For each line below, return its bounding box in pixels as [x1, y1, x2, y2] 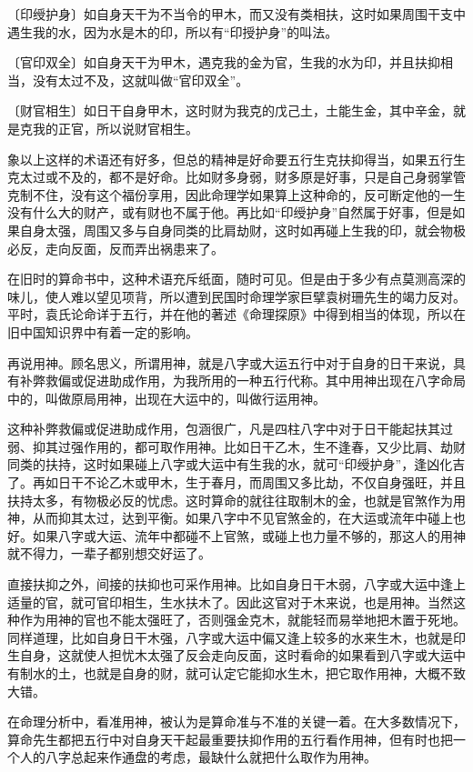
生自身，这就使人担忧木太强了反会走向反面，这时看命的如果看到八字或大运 [7, 646, 453, 665]
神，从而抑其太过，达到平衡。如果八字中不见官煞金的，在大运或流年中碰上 [7, 508, 453, 527]
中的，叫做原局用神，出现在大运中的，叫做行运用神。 [7, 388, 326, 407]
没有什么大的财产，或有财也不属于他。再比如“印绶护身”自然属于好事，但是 [7, 203, 453, 222]
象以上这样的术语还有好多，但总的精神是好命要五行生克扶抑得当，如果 [7, 149, 428, 168]
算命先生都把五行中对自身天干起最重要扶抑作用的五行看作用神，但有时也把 [7, 729, 453, 748]
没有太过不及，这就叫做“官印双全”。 [32, 70, 249, 89]
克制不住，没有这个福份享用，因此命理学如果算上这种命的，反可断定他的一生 [7, 185, 466, 204]
